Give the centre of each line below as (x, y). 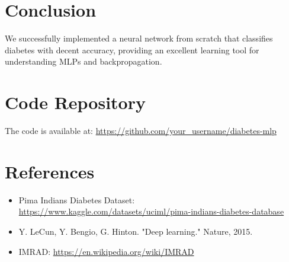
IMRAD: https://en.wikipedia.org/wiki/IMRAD (106, 251)
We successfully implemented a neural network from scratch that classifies (139, 38)
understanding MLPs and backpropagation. (84, 61)
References (50, 171)
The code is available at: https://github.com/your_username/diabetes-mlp (141, 131)
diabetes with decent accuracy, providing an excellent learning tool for (132, 49)
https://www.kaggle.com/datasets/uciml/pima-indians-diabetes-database (151, 211)
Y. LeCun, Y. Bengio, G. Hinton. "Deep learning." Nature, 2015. (136, 231)
